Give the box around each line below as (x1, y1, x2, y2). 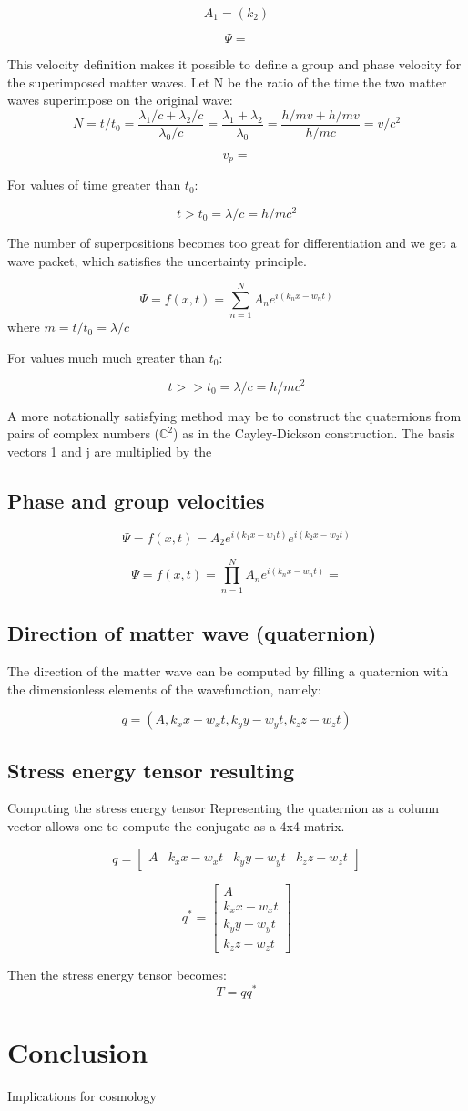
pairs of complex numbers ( (7, 424, 160, 443)
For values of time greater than (7, 175, 181, 194)
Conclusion (7, 1033, 148, 1070)
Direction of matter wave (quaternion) (7, 619, 377, 647)
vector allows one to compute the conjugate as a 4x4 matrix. (7, 816, 345, 835)
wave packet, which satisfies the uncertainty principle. (7, 251, 307, 270)
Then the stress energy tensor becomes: (7, 965, 227, 984)
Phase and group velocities (7, 486, 265, 514)
